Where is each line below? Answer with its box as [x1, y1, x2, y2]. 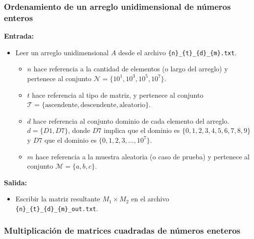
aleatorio [119, 102, 145, 109]
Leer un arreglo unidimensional [15, 47, 109, 57]
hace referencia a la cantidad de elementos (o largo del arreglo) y [33, 64, 228, 74]
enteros [4, 11, 33, 23]
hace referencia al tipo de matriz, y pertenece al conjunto [32, 89, 204, 100]
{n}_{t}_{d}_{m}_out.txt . [15, 203, 98, 213]
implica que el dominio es [104, 125, 180, 135]
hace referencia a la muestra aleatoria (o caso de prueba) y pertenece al [35, 151, 250, 161]
